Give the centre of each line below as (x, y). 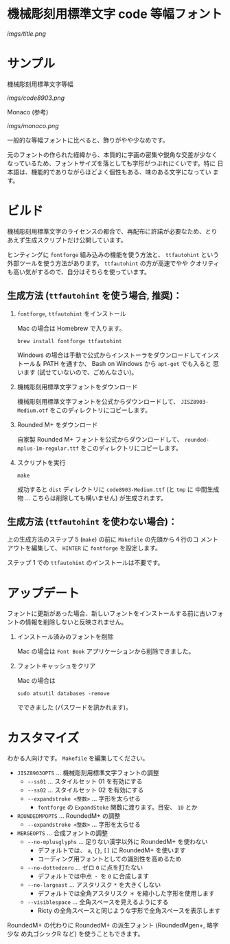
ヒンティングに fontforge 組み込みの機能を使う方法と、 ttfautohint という (113, 254)
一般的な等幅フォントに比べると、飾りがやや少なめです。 (88, 140)
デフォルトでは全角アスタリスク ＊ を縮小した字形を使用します (126, 894)
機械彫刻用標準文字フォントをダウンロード (77, 387)
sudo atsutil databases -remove (63, 694)
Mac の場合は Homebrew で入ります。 (71, 328)
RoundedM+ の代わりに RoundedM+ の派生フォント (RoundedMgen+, (106, 925)
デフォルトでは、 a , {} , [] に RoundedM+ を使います (112, 850)
